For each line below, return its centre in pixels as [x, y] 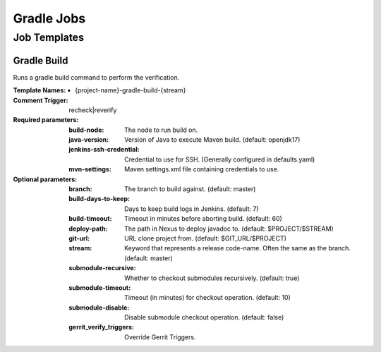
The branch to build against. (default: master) [190, 189]
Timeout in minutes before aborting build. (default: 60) [203, 219]
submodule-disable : [99, 308]
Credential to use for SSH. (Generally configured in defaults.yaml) [220, 159]
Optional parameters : [45, 179]
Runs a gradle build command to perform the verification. [96, 77]
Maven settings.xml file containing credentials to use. [202, 169]
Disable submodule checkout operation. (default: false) [204, 317]
